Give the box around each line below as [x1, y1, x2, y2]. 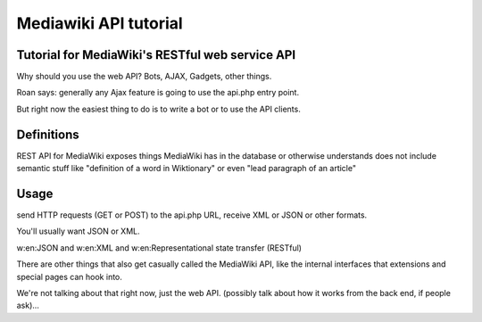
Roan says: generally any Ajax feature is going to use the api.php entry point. [16, 87, 299, 98]
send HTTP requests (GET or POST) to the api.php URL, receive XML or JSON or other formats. [16, 210, 368, 220]
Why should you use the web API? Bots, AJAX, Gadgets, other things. [16, 71, 272, 82]
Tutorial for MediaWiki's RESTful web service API [16, 47, 296, 62]
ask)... [16, 300, 40, 311]
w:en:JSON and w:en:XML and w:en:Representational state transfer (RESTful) [16, 242, 303, 253]
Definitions [16, 127, 79, 142]
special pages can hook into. [16, 271, 122, 282]
